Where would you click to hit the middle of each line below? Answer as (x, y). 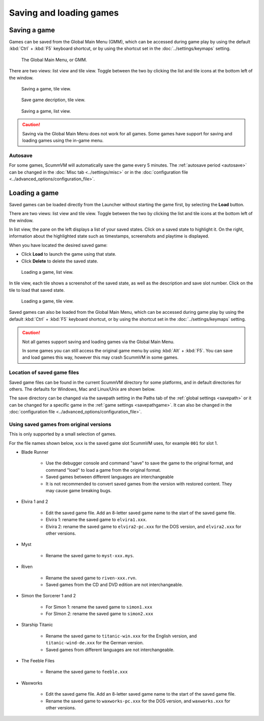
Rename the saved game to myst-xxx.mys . (90, 555)
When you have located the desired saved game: (58, 245)
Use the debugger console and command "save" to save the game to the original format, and (139, 463)
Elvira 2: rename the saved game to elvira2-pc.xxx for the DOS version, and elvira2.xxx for (143, 526)
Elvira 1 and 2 (35, 502)
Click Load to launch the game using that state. (69, 254)
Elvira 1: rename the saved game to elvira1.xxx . (96, 520)
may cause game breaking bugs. (79, 491)
